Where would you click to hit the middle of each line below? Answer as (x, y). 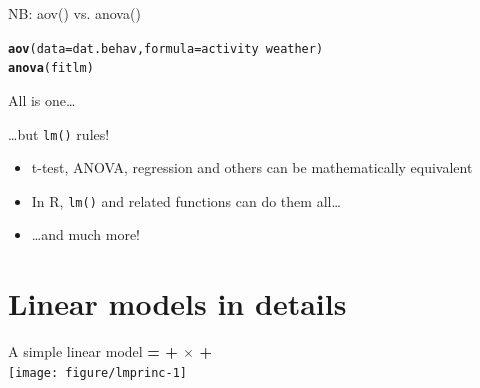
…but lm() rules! (59, 133)
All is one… (42, 99)
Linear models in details (177, 303)
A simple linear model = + (93, 351)
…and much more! (85, 234)
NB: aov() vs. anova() (74, 13)
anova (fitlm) (51, 68)
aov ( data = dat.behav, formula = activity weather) (166, 48)
